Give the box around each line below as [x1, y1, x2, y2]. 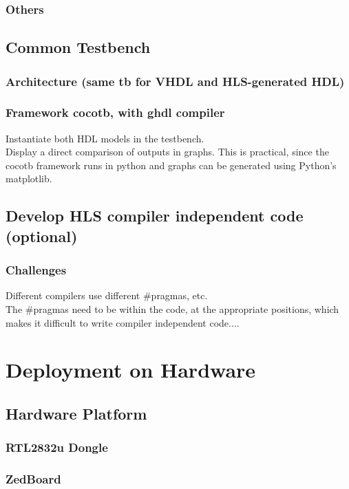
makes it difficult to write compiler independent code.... [6, 315, 240, 329]
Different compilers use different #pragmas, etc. [6, 288, 208, 303]
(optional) [6, 225, 78, 246]
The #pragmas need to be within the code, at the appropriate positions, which [6, 302, 339, 316]
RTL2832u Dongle [6, 439, 108, 456]
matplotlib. [6, 171, 52, 186]
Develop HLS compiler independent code [6, 205, 304, 226]
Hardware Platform [6, 403, 147, 424]
